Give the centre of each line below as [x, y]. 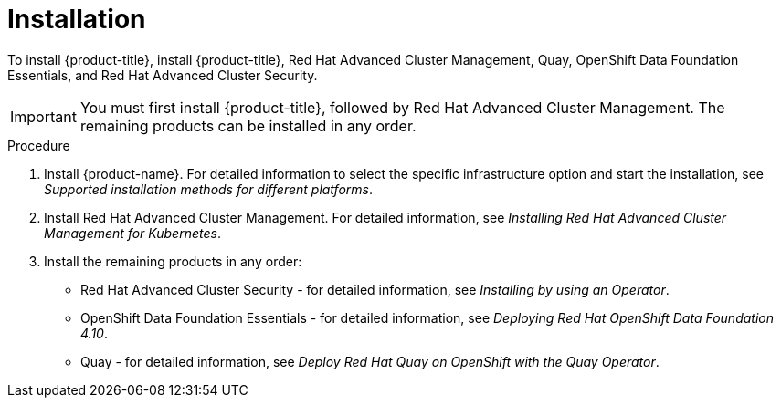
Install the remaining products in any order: [173, 261]
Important [43, 116]
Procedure [39, 145]
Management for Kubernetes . [132, 233]
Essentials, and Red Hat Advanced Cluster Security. [163, 75]
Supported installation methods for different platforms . [209, 189]
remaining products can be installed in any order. [248, 125]
